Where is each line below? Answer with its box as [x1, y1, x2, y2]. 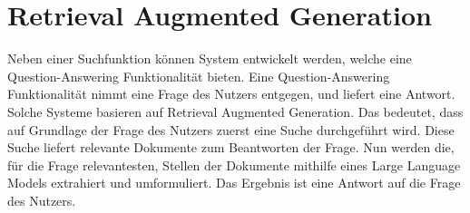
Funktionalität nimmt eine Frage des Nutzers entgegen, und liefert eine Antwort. [7, 84, 455, 103]
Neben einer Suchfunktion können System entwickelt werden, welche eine [7, 49, 412, 68]
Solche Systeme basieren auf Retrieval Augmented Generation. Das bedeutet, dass [7, 102, 464, 121]
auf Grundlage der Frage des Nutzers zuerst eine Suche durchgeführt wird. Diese [7, 120, 455, 139]
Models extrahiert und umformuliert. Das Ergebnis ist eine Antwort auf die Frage [7, 173, 461, 192]
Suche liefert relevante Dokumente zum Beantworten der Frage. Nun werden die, [7, 138, 455, 157]
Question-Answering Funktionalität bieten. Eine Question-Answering [7, 66, 390, 85]
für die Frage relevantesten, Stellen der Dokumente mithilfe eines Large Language [7, 155, 461, 174]
